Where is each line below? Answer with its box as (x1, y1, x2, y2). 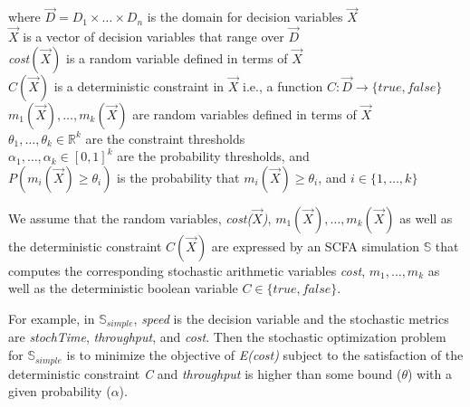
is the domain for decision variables (147, 7, 343, 26)
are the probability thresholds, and (117, 147, 310, 166)
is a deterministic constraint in (53, 76, 225, 95)
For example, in (8, 309, 95, 327)
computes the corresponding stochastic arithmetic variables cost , (8, 260, 366, 279)
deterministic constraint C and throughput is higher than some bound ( (8, 364, 402, 383)
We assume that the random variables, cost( (8, 208, 253, 227)
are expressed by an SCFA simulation (211, 236, 419, 255)
